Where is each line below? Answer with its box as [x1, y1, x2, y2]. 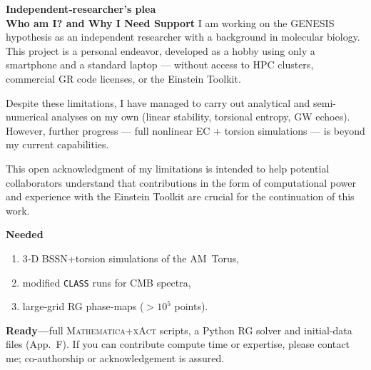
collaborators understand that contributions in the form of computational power [6, 175, 356, 190]
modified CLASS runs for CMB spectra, [22, 274, 191, 289]
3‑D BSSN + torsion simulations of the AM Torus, [22, 250, 240, 265]
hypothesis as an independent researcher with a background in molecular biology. [6, 29, 360, 44]
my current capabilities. [6, 137, 109, 152]
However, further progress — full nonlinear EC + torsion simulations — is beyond [6, 123, 365, 138]
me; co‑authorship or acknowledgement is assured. [6, 350, 225, 365]
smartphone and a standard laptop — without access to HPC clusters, [6, 57, 314, 72]
